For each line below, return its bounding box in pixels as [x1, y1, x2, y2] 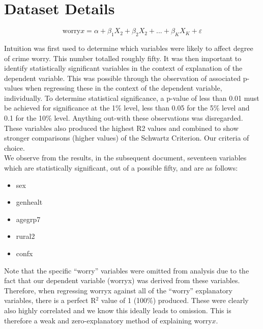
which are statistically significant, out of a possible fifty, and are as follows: [4, 162, 238, 173]
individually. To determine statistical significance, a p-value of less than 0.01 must [4, 92, 259, 103]
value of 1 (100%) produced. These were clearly [101, 295, 249, 306]
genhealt [16, 197, 43, 207]
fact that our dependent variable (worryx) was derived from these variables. [4, 275, 240, 286]
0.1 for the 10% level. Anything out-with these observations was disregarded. [4, 113, 243, 123]
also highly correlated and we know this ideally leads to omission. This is [4, 305, 231, 315]
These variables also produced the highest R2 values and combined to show [4, 122, 239, 133]
